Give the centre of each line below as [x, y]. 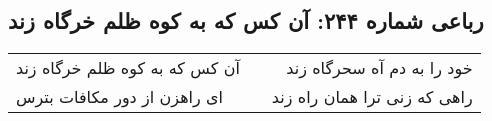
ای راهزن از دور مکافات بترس [120, 97]
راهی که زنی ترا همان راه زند [372, 97]
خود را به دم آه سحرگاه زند [379, 68]
